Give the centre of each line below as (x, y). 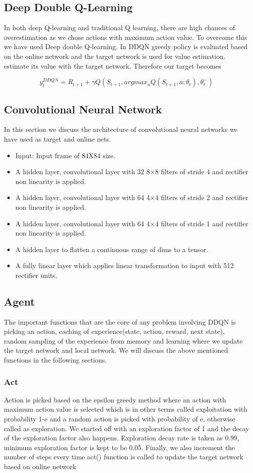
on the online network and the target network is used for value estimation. (115, 56)
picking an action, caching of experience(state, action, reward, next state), (114, 331)
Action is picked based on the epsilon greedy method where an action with (115, 399)
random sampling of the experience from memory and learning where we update (123, 340)
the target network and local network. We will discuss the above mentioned (116, 350)
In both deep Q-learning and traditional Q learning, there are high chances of (119, 27)
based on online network (40, 466)
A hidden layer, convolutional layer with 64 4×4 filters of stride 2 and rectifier (132, 197)
